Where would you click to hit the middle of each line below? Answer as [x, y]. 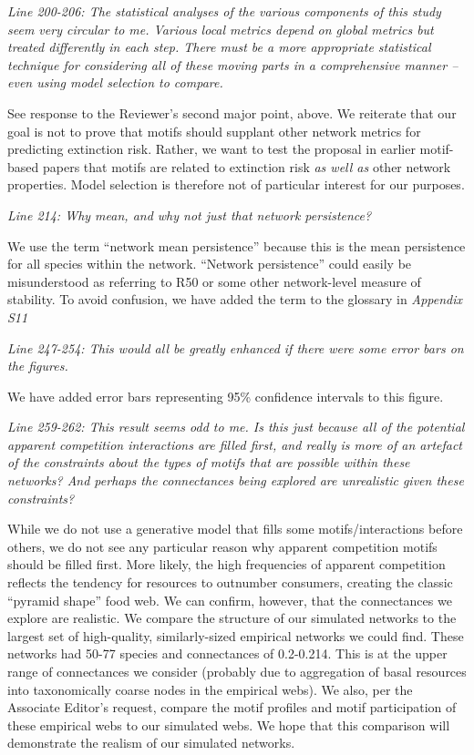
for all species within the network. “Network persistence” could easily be [210, 264]
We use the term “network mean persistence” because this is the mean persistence [237, 245]
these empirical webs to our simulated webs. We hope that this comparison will [229, 724]
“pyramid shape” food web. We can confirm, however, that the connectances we [230, 600]
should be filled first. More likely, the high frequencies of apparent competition [227, 564]
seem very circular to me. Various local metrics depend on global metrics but [221, 29]
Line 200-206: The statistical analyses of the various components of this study [224, 11]
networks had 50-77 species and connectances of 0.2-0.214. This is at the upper [227, 653]
